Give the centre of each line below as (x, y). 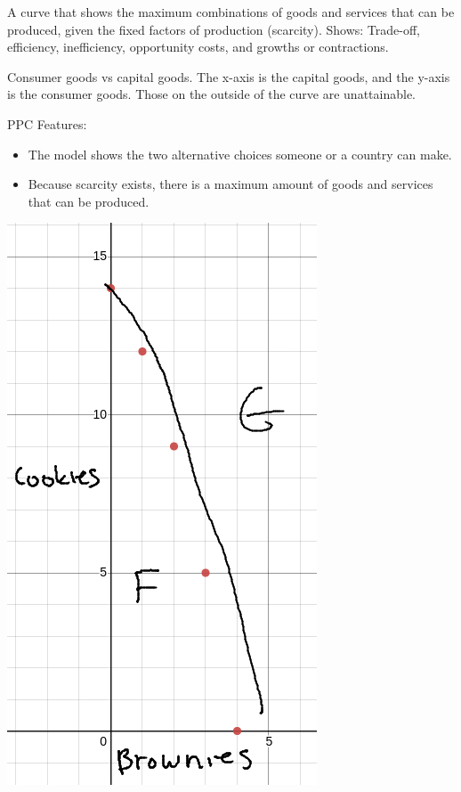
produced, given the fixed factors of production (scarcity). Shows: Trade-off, (214, 29)
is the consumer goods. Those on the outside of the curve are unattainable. (211, 94)
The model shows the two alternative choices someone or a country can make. (240, 154)
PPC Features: (47, 123)
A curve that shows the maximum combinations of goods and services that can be (231, 12)
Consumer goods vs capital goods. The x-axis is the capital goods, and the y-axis (229, 76)
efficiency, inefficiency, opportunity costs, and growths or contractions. (198, 47)
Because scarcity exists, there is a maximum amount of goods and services (230, 184)
